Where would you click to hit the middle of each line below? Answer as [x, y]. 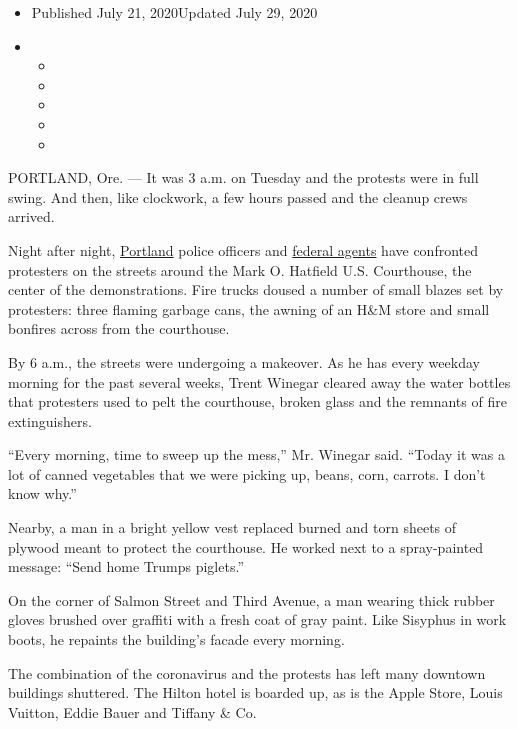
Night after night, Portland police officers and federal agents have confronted [243, 249]
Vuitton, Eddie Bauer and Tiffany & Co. [132, 711]
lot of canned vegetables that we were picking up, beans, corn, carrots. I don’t [247, 473]
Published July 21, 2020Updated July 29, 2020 [174, 12]
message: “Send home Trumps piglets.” [126, 566]
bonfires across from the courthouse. [119, 328]
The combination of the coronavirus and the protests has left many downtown [247, 672]
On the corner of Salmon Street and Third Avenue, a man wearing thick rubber [251, 599]
